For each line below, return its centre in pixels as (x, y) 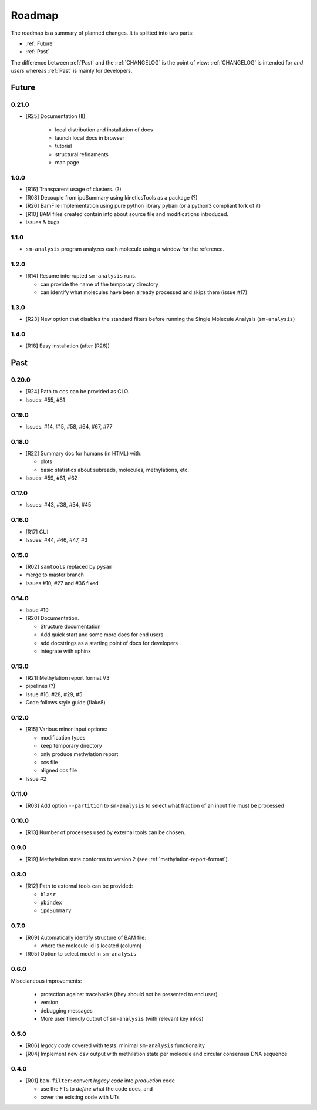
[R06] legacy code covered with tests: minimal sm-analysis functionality (115, 1045)
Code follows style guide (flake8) (65, 703)
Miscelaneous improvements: (46, 981)
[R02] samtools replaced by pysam (69, 567)
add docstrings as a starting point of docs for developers (109, 643)
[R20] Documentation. (52, 618)
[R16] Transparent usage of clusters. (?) (73, 189)
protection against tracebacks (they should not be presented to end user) (129, 994)
